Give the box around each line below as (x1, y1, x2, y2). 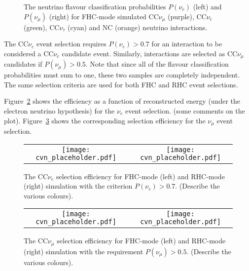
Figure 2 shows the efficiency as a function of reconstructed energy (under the (4, 96, 241, 106)
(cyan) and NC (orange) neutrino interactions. (68, 22, 208, 32)
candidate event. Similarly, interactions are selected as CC (62, 48, 238, 58)
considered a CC (4, 48, 54, 58)
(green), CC (24, 22, 60, 32)
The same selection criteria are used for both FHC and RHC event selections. (4, 79, 238, 89)
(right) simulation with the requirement (24, 246, 143, 256)
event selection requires (36, 39, 107, 49)
